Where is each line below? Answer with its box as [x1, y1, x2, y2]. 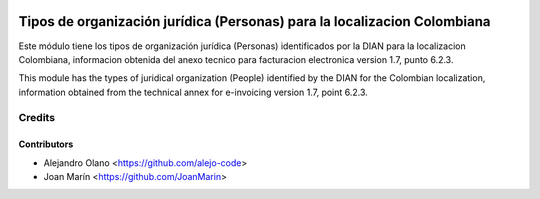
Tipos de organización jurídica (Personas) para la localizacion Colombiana [18, 13, 491, 30]
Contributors [18, 138, 74, 150]
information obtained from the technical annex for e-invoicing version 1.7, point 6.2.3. [18, 86, 369, 98]
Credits [18, 111, 55, 125]
